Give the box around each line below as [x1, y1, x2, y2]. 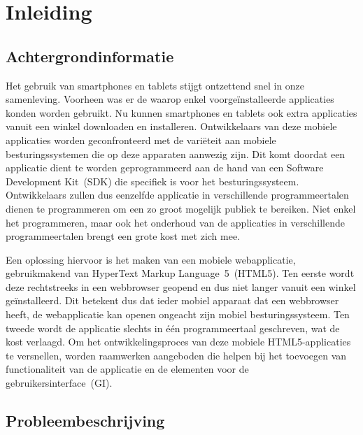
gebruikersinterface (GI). [6, 376, 113, 390]
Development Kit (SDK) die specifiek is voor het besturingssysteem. [6, 173, 299, 188]
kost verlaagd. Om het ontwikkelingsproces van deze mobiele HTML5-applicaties [6, 334, 351, 349]
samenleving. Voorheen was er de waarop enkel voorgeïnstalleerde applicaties [6, 92, 334, 106]
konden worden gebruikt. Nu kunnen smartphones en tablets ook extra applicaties [6, 105, 357, 120]
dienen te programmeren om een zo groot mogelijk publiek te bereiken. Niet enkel [6, 201, 356, 215]
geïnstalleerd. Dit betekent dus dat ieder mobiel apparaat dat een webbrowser [6, 293, 339, 308]
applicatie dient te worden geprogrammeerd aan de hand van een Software [6, 160, 324, 175]
